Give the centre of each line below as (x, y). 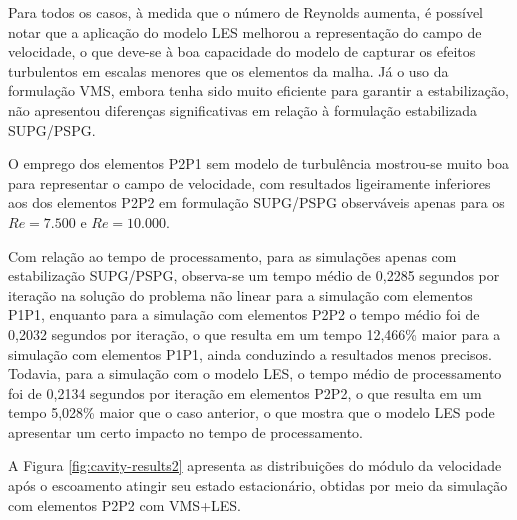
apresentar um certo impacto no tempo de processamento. (186, 431)
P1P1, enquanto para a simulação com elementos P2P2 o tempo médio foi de (244, 314)
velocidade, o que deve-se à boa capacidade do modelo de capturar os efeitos (242, 51)
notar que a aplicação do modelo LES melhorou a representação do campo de (245, 31)
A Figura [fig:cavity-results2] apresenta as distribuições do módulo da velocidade (255, 465)
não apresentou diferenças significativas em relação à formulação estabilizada (243, 109)
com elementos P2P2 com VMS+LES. (125, 504)
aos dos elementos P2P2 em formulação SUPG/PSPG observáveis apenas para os (256, 202)
